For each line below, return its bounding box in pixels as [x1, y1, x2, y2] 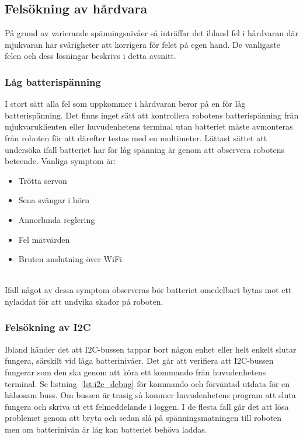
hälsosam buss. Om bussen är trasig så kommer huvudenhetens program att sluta [5, 389, 296, 401]
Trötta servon [18, 174, 67, 186]
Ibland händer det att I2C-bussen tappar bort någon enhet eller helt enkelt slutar [5, 343, 297, 355]
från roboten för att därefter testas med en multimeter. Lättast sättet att [5, 131, 267, 144]
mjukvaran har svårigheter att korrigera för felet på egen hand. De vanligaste [5, 38, 281, 50]
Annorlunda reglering [18, 213, 95, 225]
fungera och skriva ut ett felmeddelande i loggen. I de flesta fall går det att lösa [5, 400, 289, 412]
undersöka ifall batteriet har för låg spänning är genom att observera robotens [5, 143, 284, 155]
